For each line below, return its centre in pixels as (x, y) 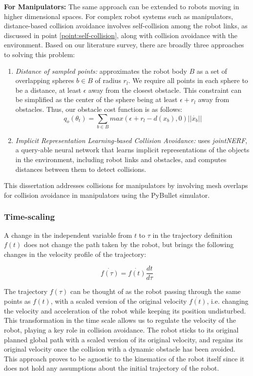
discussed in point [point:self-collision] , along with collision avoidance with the (121, 35)
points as (17, 301)
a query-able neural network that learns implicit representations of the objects (132, 150)
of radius (108, 80)
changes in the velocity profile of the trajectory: (75, 254)
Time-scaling (30, 217)
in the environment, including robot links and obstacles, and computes (121, 159)
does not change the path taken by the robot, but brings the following (129, 244)
